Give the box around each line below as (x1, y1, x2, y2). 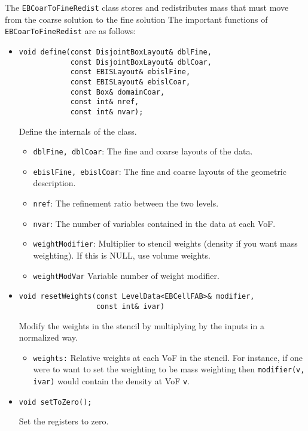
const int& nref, (70, 98, 139, 107)
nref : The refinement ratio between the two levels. (33, 197, 219, 209)
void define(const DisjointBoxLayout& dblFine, (19, 47, 212, 56)
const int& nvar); (70, 107, 144, 116)
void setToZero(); (19, 397, 92, 406)
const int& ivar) (96, 302, 165, 311)
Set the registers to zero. (19, 415, 109, 427)
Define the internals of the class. (19, 125, 137, 137)
